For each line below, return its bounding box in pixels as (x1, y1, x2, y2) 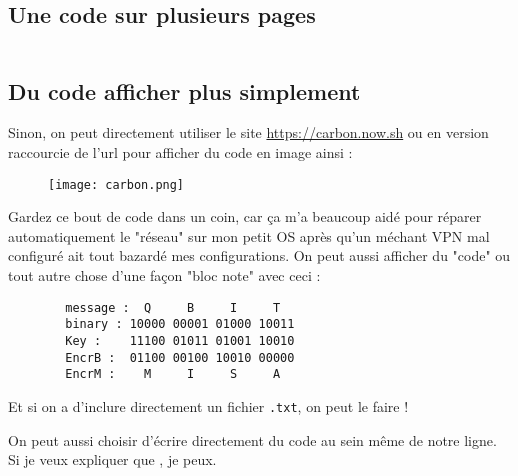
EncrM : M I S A (65, 367, 281, 382)
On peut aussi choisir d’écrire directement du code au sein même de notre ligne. (8, 429, 497, 450)
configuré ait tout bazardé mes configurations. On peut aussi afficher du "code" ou (8, 245, 511, 266)
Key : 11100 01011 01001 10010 (65, 333, 295, 348)
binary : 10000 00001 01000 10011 (65, 317, 295, 332)
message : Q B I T (65, 300, 281, 315)
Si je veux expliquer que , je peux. (8, 449, 217, 470)
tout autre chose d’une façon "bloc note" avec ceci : (8, 265, 321, 286)
